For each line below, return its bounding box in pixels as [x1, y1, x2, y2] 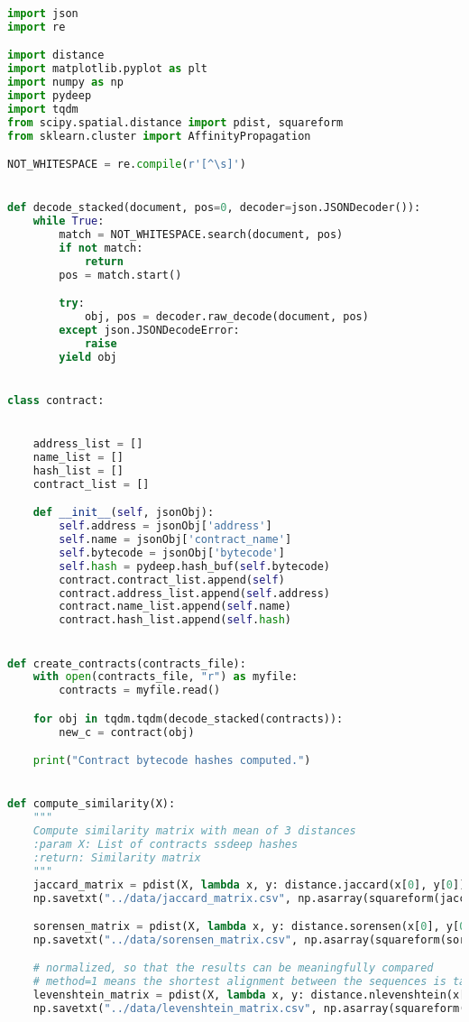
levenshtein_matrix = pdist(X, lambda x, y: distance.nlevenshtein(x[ [32, 989, 466, 1002]
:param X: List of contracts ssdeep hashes [32, 838, 299, 851]
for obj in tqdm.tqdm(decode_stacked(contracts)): [32, 712, 344, 725]
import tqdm [7, 102, 78, 115]
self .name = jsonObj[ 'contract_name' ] [59, 533, 292, 547]
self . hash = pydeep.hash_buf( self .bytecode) [59, 559, 331, 573]
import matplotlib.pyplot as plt [7, 62, 207, 76]
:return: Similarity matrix [32, 851, 201, 864]
